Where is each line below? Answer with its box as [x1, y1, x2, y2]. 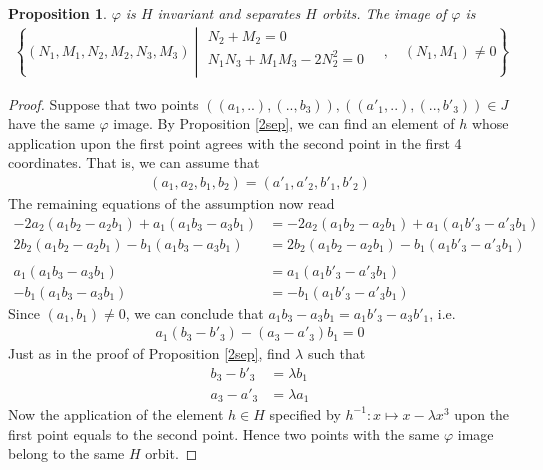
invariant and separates [157, 3, 301, 23]
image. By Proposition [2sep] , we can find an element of [113, 113, 455, 134]
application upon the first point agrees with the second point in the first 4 [8, 132, 462, 153]
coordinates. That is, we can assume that [8, 152, 260, 173]
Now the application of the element [8, 403, 224, 424]
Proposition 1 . [8, 3, 107, 23]
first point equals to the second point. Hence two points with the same [8, 423, 440, 444]
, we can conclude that [125, 302, 264, 323]
